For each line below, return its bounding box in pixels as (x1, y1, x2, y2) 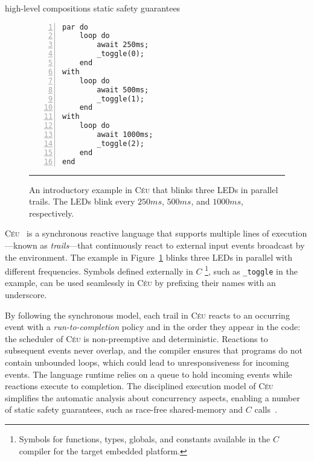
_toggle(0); (97, 49, 145, 59)
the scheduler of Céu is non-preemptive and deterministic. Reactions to (5, 332, 268, 345)
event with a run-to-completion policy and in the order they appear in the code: (5, 320, 301, 333)
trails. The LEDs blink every (29, 195, 135, 208)
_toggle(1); (97, 94, 145, 103)
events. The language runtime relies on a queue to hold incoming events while (5, 367, 292, 380)
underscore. (5, 288, 47, 301)
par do (62, 22, 88, 31)
